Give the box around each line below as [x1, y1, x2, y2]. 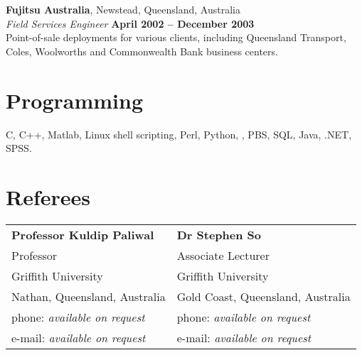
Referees [6, 182, 91, 211]
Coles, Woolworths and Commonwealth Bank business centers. [6, 43, 278, 58]
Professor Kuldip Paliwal [11, 226, 154, 243]
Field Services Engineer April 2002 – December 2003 [6, 16, 255, 31]
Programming [6, 85, 143, 114]
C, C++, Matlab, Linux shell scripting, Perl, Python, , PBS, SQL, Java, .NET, [6, 126, 352, 141]
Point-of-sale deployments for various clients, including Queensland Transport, [6, 30, 346, 45]
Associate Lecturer [176, 246, 270, 263]
